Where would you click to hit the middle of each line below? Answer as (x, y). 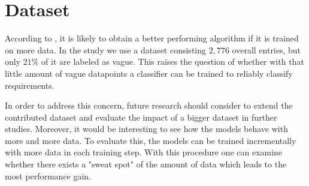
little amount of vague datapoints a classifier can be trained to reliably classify (149, 73)
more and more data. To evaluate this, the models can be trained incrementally (151, 140)
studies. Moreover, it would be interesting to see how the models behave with (146, 129)
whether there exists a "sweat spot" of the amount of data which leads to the (146, 164)
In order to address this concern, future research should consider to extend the (149, 105)
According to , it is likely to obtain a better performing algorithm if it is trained (152, 38)
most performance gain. (48, 175)
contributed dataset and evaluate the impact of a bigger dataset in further (141, 117)
